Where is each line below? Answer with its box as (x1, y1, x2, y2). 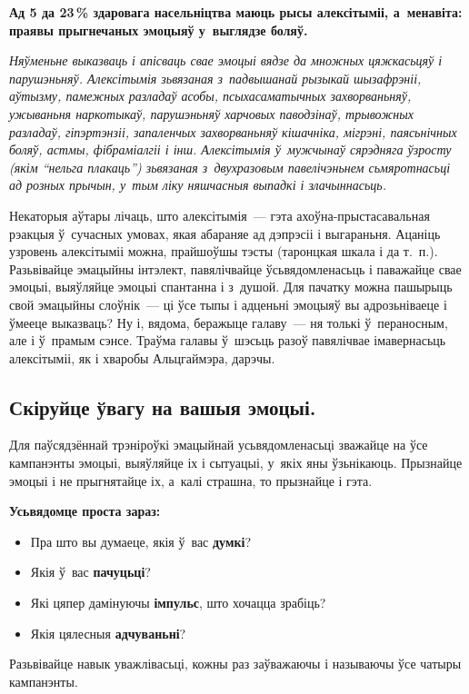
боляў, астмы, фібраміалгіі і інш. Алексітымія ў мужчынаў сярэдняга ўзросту (9, 140, 452, 159)
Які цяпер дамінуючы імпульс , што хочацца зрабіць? (30, 593, 326, 612)
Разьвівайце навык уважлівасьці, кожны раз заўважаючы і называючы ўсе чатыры (9, 654, 462, 673)
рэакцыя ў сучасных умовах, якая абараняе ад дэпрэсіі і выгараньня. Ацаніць (9, 223, 441, 243)
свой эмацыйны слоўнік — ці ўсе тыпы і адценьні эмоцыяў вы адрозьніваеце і (9, 294, 447, 313)
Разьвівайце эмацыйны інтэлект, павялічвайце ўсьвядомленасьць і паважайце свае (9, 259, 462, 278)
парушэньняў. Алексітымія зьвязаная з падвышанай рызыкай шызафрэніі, (9, 68, 422, 87)
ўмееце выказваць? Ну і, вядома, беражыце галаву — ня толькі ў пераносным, (9, 312, 448, 332)
